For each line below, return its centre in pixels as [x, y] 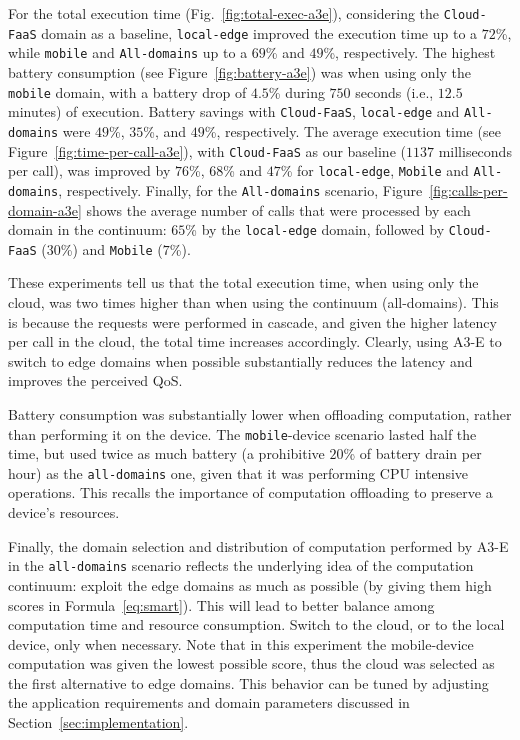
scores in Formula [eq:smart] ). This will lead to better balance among [221, 604]
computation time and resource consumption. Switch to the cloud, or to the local [256, 624]
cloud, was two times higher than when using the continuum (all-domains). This [253, 302]
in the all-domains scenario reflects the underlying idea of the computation [241, 565]
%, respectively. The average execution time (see [352, 130]
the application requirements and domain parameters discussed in [209, 702]
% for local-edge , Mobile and [374, 170]
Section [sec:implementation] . [98, 722]
